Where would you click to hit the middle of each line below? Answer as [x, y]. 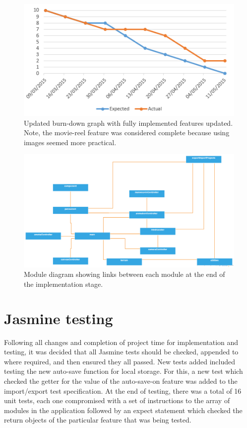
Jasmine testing [59, 318]
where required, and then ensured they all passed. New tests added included [120, 361]
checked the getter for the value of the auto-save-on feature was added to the [121, 381]
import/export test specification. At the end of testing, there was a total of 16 [123, 390]
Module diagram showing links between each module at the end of [124, 274]
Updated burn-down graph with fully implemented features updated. [128, 123]
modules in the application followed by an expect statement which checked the [123, 410]
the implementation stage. [63, 284]
